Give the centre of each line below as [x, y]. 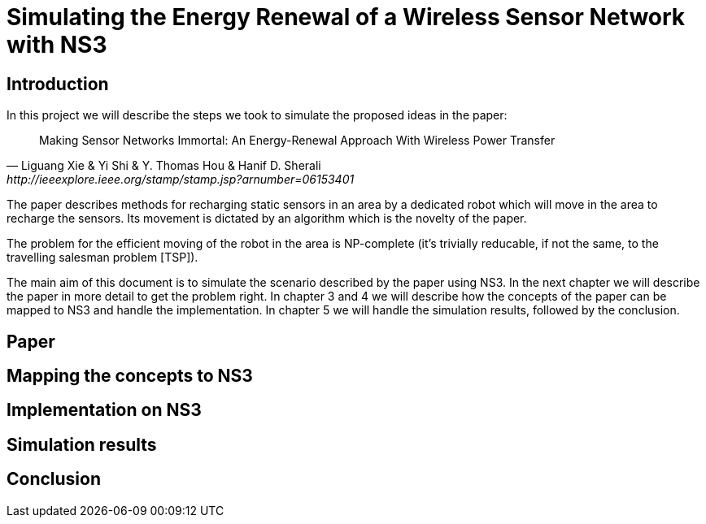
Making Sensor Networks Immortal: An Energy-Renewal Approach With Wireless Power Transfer [297, 141]
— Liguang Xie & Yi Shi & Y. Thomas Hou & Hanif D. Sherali [164, 166]
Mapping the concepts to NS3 [130, 376]
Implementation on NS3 [104, 410]
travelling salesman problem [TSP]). [102, 258]
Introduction [58, 84]
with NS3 [57, 45]
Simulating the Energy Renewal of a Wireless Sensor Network [346, 17]
